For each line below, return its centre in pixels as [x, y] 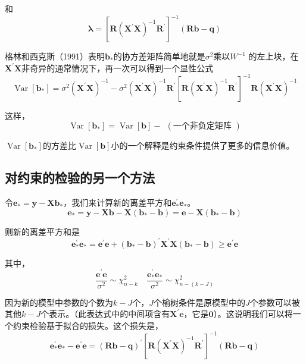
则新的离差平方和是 [42, 231]
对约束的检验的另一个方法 [80, 178]
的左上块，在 [274, 56]
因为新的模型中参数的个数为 [59, 302]
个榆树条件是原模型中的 [199, 302]
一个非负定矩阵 [202, 126]
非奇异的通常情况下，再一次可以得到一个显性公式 [118, 68]
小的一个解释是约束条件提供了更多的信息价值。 [203, 145]
